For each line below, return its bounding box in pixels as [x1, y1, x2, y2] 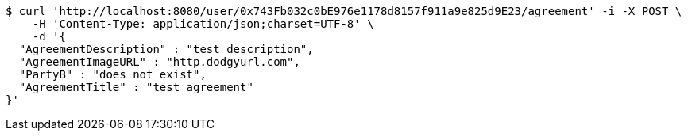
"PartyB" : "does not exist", [18, 68, 207, 81]
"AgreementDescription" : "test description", [18, 43, 314, 55]
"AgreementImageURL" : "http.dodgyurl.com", [18, 55, 300, 68]
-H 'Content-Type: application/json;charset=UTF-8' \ [32, 17, 374, 30]
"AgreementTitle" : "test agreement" [18, 81, 253, 93]
